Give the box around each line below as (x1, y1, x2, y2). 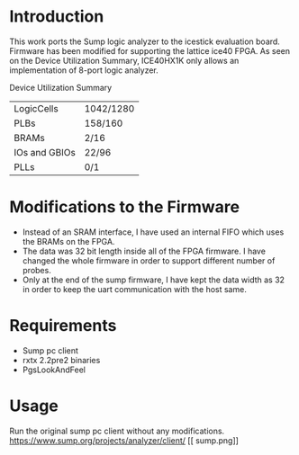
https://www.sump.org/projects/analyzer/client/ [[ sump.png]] (9, 434, 239, 446)
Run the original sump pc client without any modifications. (9, 425, 225, 436)
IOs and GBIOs (14, 146, 77, 158)
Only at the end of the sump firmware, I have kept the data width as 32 (22, 274, 285, 285)
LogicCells (14, 102, 59, 114)
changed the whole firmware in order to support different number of (22, 254, 276, 266)
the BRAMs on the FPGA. (22, 236, 115, 246)
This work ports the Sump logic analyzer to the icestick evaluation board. (9, 36, 281, 47)
